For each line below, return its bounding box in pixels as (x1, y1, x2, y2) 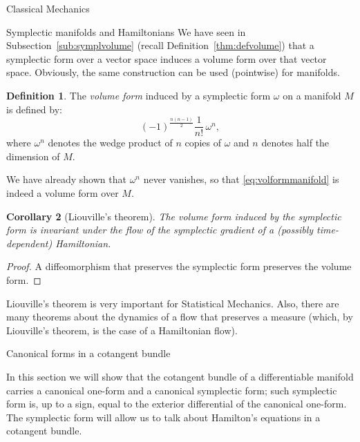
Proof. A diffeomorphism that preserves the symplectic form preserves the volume (6, 259, 352, 273)
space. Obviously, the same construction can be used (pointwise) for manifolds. (6, 65, 340, 79)
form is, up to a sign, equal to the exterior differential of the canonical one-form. (6, 396, 347, 411)
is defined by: (6, 102, 62, 116)
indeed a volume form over (6, 186, 119, 200)
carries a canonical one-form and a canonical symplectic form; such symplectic (6, 383, 337, 397)
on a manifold (283, 88, 341, 102)
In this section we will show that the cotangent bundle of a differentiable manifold (6, 369, 354, 383)
